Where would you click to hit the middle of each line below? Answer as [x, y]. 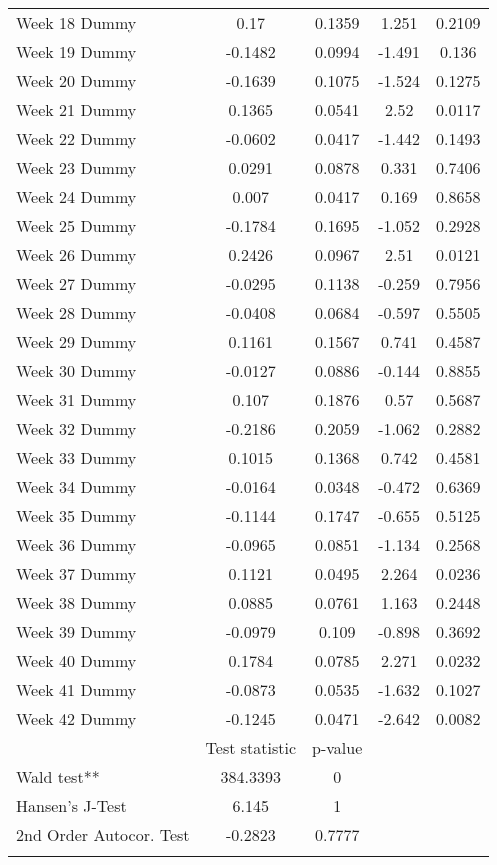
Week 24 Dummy [76, 196]
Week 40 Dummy [76, 660]
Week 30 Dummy [76, 370]
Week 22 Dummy [76, 138]
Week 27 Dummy [76, 283]
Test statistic [251, 747]
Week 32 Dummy [76, 428]
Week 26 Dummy [76, 254]
